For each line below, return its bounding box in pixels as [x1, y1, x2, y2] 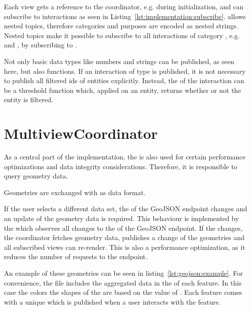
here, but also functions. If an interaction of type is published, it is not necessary [4, 66, 246, 76]
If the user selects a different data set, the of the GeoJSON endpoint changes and [4, 203, 248, 214]
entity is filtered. [4, 94, 53, 105]
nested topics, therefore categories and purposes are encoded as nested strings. [4, 21, 238, 31]
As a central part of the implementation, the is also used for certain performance [4, 152, 246, 162]
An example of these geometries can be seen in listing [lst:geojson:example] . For [4, 268, 243, 278]
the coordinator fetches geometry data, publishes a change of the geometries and [4, 232, 245, 243]
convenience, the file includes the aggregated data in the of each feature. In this [4, 277, 242, 288]
